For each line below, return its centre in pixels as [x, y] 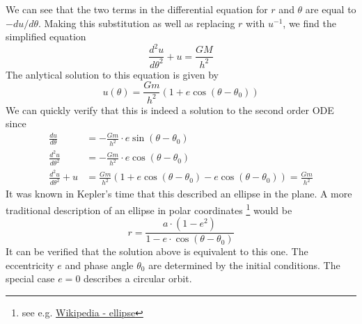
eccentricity [30, 265]
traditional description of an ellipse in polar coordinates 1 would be [149, 209]
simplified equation [46, 37]
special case [30, 278]
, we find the [309, 23]
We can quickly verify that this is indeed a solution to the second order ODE [170, 110]
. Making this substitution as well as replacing [137, 23]
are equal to [331, 9]
